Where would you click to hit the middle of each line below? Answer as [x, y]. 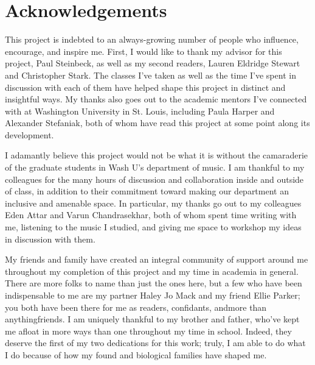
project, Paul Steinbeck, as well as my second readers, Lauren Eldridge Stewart [153, 63]
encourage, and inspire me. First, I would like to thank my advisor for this [144, 51]
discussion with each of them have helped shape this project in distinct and [145, 87]
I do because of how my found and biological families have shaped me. [136, 354]
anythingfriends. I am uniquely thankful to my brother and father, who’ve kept [152, 319]
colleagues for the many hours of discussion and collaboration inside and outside [154, 179]
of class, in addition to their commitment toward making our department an [147, 191]
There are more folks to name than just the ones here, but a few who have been [154, 283]
